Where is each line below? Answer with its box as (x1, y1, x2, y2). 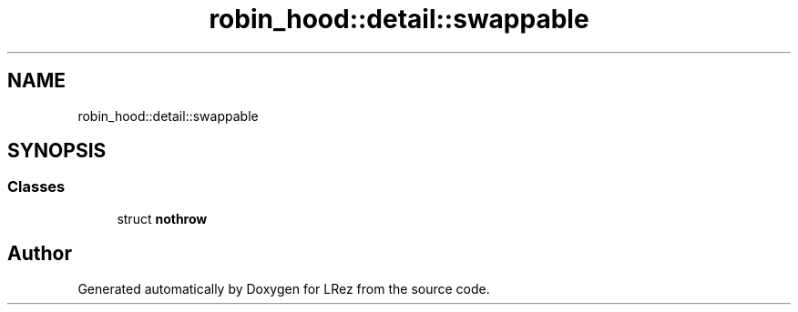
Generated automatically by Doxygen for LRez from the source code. (77, 280, 490, 297)
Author (7, 242, 72, 266)
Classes (7, 177, 66, 196)
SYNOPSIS (7, 139, 107, 163)
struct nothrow (117, 210, 208, 226)
